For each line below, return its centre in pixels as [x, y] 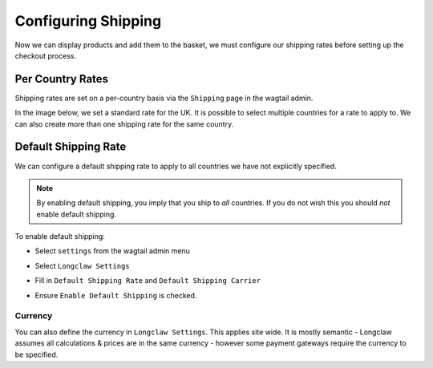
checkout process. [45, 55]
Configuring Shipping [88, 21]
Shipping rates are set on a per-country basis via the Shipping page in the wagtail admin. [164, 98]
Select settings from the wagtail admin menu [112, 251]
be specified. [36, 354]
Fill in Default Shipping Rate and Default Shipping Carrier [148, 281]
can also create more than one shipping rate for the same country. [124, 123]
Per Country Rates [61, 79]
